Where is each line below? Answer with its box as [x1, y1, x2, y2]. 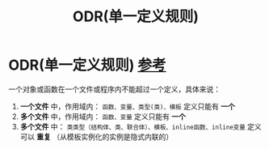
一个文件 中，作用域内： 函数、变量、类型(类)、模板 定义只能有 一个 [19, 101, 236, 111]
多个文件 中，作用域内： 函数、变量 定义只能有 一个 [19, 111, 187, 121]
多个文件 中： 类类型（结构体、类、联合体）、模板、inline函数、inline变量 [19, 121, 246, 131]
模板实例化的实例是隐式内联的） [66, 131, 174, 142]
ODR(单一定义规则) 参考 [8, 56, 166, 74]
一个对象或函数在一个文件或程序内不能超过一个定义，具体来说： [8, 84, 221, 94]
